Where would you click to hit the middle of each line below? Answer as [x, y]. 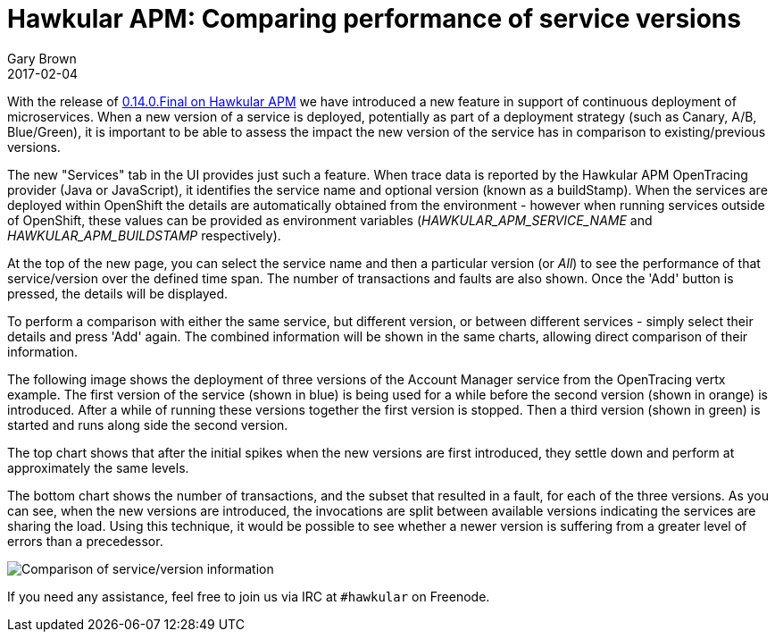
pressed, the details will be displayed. [118, 293]
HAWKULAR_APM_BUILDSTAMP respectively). [144, 235]
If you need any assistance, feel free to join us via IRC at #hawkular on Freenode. [249, 596]
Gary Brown [42, 58]
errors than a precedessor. [85, 541]
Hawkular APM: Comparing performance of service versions [374, 19]
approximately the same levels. [98, 467]
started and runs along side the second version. [148, 425]
